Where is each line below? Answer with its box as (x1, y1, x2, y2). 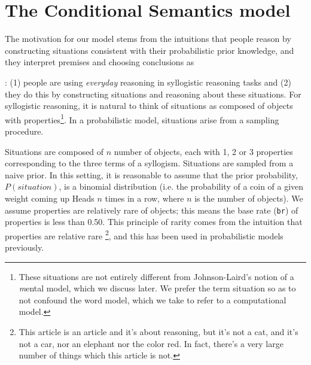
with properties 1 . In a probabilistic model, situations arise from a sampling (5, 111, 279, 126)
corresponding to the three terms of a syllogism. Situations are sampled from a (5, 157, 294, 169)
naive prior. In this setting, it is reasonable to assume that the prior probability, (5, 168, 298, 181)
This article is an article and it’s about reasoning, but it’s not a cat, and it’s (19, 325, 298, 337)
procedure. (5, 124, 44, 137)
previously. (5, 241, 44, 253)
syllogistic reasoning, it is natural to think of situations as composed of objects (5, 99, 293, 112)
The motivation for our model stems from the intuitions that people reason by (5, 32, 291, 45)
